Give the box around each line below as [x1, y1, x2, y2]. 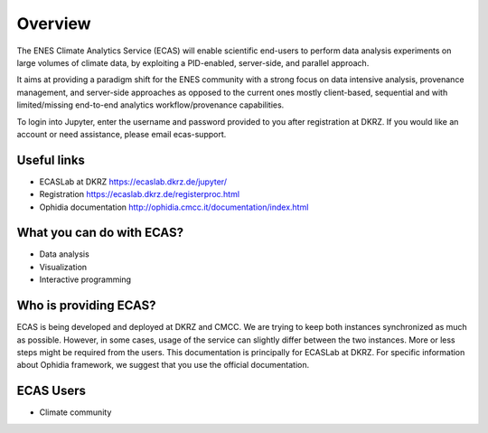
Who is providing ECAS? [16, 298, 157, 314]
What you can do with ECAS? [16, 225, 184, 240]
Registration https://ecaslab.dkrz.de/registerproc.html [39, 189, 239, 200]
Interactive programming [39, 274, 131, 285]
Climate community [39, 407, 112, 418]
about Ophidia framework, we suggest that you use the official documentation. [16, 360, 310, 371]
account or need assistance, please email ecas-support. [16, 128, 227, 139]
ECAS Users [16, 383, 86, 399]
